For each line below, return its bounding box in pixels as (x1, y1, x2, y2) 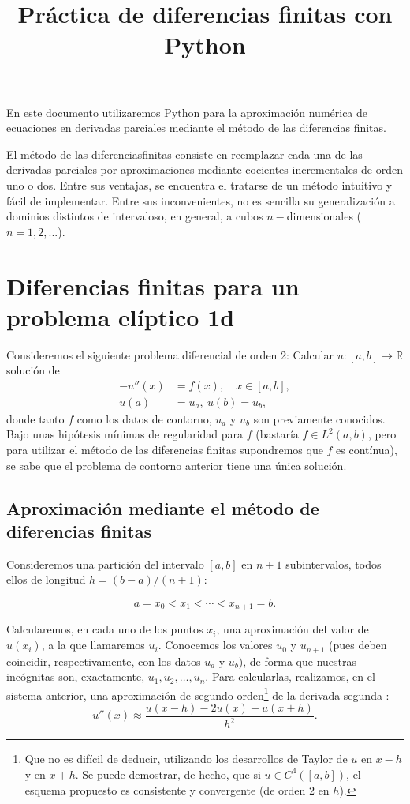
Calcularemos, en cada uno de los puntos (6, 621, 203, 637)
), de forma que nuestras (238, 652, 356, 669)
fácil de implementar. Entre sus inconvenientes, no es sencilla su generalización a (6, 192, 395, 209)
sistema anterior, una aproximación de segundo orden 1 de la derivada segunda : (6, 684, 389, 703)
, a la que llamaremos (41, 637, 145, 653)
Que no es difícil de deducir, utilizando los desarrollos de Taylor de (24, 750, 348, 767)
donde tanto (6, 410, 65, 426)
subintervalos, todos (285, 555, 382, 572)
